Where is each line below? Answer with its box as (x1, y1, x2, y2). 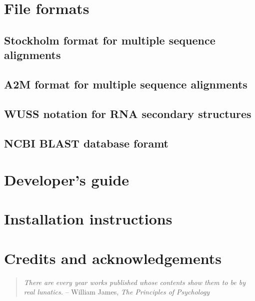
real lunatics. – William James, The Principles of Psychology (23, 286, 210, 297)
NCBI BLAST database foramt (4, 135, 169, 150)
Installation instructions (4, 208, 172, 229)
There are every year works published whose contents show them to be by (23, 276, 245, 287)
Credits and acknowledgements (4, 247, 221, 268)
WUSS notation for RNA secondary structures (4, 105, 251, 121)
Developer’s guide (4, 169, 129, 190)
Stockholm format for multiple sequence (4, 32, 215, 47)
